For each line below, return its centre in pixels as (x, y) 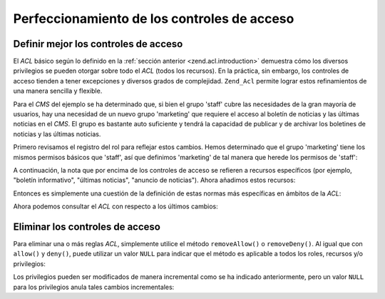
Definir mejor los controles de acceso (98, 44)
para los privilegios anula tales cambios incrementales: (94, 287)
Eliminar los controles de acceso (87, 227)
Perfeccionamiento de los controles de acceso (154, 19)
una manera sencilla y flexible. (58, 91)
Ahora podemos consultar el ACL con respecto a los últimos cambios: (115, 206)
